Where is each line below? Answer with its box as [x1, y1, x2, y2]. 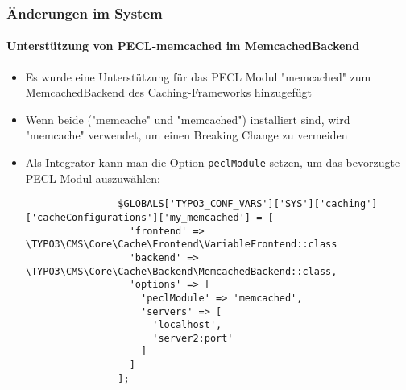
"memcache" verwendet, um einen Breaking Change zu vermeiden [25, 127, 348, 143]
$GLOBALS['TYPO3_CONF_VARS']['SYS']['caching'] [118, 198, 378, 210]
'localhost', [152, 319, 222, 331]
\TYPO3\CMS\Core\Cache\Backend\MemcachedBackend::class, [25, 265, 338, 277]
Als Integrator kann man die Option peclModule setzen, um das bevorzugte [25, 154, 400, 171]
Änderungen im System [6, 2, 163, 23]
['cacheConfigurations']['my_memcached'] [25, 211, 251, 223]
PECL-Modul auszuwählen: [25, 169, 160, 186]
